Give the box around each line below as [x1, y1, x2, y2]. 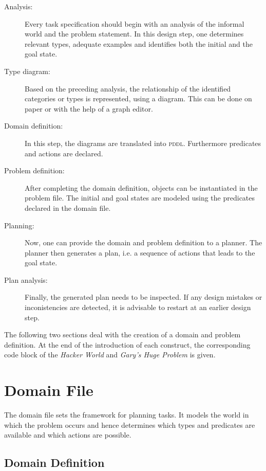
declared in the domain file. [25, 202, 111, 213]
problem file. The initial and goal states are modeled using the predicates [25, 192, 255, 203]
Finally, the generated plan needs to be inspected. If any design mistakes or [25, 292, 262, 302]
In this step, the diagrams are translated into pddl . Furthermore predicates [25, 137, 261, 148]
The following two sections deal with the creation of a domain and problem [4, 329, 241, 340]
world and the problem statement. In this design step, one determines [25, 28, 244, 39]
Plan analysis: [4, 274, 48, 285]
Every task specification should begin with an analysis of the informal [25, 18, 244, 29]
